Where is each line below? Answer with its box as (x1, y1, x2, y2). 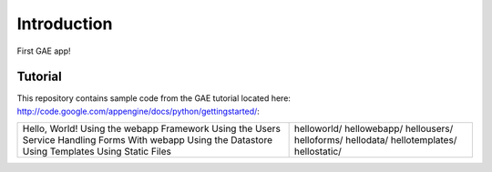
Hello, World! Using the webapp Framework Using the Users (22, 123, 282, 136)
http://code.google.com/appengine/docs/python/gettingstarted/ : (16, 106, 260, 116)
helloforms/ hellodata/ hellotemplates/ (293, 134, 457, 147)
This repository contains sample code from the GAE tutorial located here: (16, 93, 292, 104)
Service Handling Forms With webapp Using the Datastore (22, 134, 273, 147)
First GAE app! (16, 46, 72, 56)
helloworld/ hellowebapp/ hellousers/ (293, 123, 454, 136)
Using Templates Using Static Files (22, 146, 172, 158)
